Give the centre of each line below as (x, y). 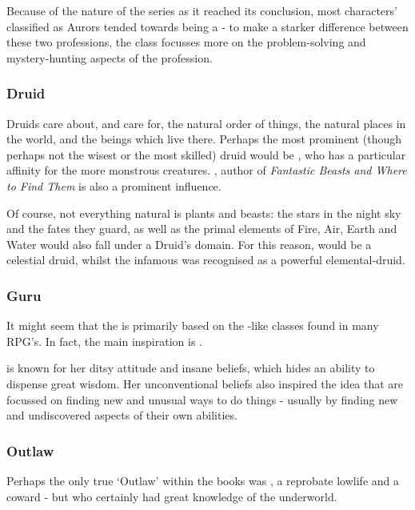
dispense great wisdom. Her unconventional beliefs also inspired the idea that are (205, 383)
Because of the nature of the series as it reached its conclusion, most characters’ (202, 10)
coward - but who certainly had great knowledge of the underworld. (172, 496)
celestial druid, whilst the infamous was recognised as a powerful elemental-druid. (206, 260)
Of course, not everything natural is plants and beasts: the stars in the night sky (204, 213)
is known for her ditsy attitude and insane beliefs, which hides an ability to (191, 368)
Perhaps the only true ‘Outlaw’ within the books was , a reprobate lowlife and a (203, 480)
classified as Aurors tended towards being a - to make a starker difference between (207, 26)
